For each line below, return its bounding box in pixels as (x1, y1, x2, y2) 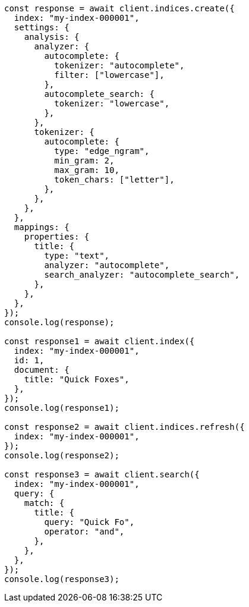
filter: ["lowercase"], (54, 70, 165, 80)
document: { (14, 365, 70, 375)
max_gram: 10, (54, 165, 119, 175)
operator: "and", (44, 527, 125, 536)
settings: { (14, 23, 70, 32)
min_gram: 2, (54, 156, 115, 165)
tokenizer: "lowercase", (54, 99, 170, 108)
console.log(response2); (4, 451, 119, 460)
